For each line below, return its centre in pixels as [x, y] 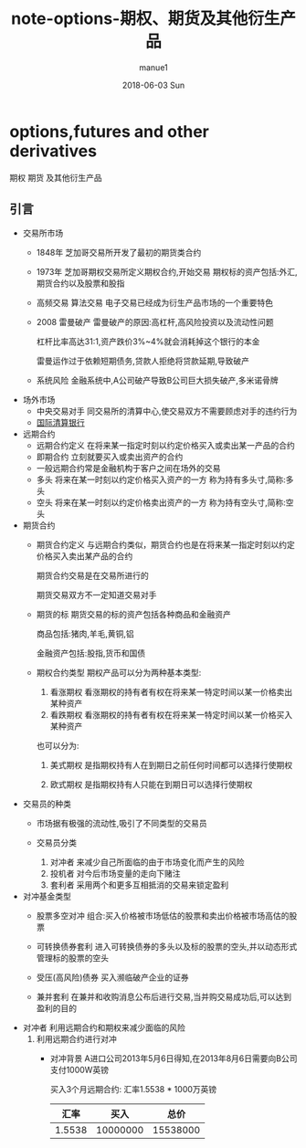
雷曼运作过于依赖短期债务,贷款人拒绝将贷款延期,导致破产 [142, 361]
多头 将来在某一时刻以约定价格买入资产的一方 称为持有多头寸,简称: [161, 479]
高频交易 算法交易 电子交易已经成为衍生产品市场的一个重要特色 [155, 302]
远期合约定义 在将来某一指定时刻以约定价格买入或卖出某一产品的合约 [165, 445]
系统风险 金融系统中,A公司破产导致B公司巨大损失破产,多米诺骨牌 [157, 380]
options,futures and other [110, 131]
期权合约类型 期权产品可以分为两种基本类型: [119, 672]
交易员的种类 [47, 804]
